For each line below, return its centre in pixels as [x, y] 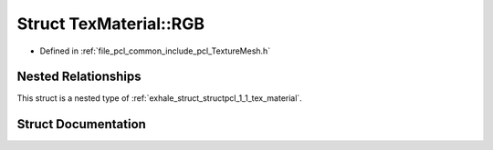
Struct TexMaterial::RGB [111, 24]
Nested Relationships [79, 77]
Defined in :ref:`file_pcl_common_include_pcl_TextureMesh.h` [155, 51]
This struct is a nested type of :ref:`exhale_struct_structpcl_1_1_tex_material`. [160, 98]
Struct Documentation [81, 124]
